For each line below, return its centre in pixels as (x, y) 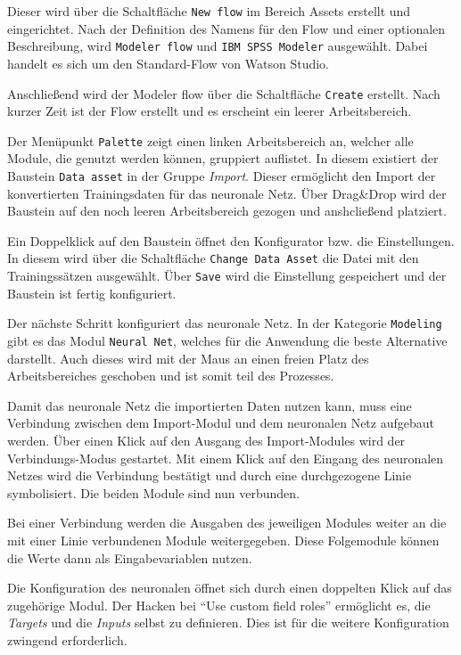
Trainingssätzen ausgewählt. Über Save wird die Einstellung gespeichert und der (227, 276)
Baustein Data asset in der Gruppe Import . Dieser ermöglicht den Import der (222, 176)
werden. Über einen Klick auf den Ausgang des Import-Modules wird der (206, 441)
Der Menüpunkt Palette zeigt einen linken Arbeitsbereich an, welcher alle (210, 140)
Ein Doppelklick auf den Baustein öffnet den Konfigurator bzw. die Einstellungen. (231, 240)
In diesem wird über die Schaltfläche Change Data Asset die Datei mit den (213, 258)
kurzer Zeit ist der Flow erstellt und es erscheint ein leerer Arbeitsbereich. (210, 111)
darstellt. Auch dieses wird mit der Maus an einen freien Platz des (188, 358)
